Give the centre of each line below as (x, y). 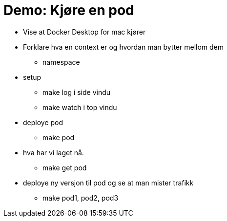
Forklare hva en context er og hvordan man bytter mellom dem (124, 47)
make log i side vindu (77, 92)
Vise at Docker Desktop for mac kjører (84, 32)
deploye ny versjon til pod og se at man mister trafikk (108, 183)
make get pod (65, 167)
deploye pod (43, 122)
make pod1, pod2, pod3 (81, 198)
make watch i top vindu (80, 107)
